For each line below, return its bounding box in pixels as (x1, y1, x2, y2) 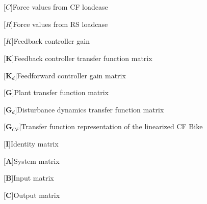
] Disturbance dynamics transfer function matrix (15, 104, 164, 114)
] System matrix (12, 155, 60, 166)
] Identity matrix (9, 138, 59, 149)
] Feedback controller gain (11, 36, 90, 46)
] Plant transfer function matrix (12, 87, 109, 98)
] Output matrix (11, 189, 60, 200)
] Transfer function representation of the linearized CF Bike (19, 121, 203, 132)
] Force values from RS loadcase (11, 18, 108, 29)
